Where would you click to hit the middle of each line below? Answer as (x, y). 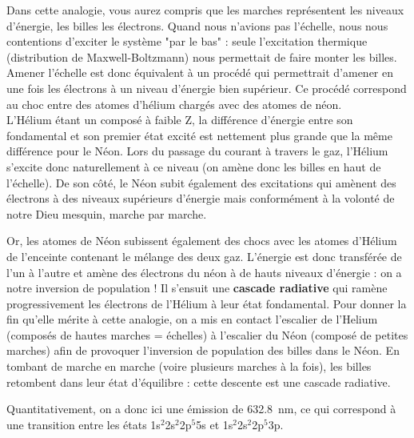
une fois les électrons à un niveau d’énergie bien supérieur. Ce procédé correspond (207, 88)
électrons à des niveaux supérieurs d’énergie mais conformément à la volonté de (201, 198)
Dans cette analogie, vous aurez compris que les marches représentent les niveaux (205, 10)
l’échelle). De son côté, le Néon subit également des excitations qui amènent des (201, 182)
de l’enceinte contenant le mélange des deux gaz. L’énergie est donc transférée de (204, 256)
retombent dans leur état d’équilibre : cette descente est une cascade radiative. (199, 382)
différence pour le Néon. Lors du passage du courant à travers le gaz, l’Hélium (197, 151)
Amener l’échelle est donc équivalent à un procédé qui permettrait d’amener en (200, 72)
